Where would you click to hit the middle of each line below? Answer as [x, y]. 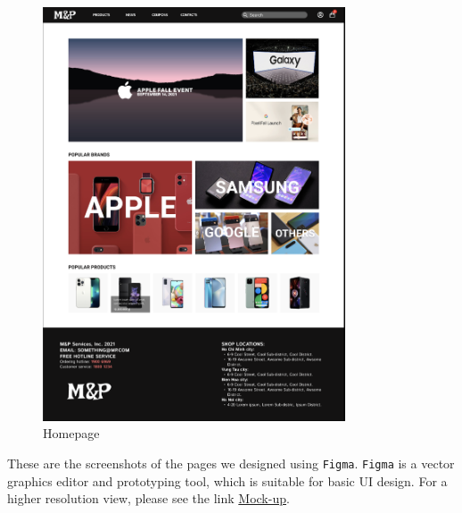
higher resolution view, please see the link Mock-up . [148, 498]
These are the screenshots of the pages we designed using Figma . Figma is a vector [231, 463]
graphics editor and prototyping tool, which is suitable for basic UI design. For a [227, 480]
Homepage [71, 433]
